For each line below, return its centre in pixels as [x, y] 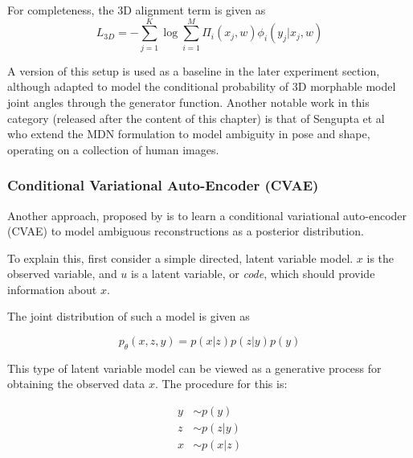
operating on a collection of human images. [113, 149]
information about [52, 289]
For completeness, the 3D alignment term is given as [137, 10]
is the [380, 258]
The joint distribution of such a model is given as [129, 316]
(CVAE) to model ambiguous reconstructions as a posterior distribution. [186, 231]
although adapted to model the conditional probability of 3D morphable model [202, 86]
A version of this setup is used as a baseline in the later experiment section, [194, 70]
